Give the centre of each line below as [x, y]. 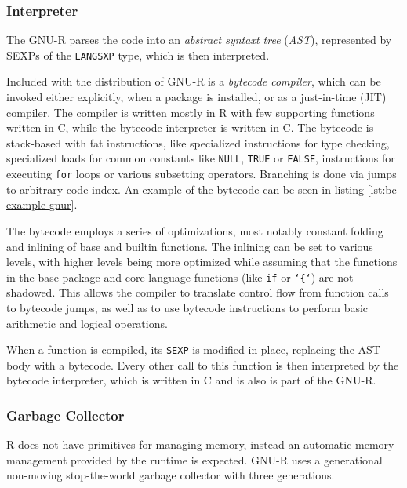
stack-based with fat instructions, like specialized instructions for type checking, [198, 142]
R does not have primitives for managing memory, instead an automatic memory [200, 444]
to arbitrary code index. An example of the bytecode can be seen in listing [185, 189]
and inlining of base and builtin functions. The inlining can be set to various [190, 246]
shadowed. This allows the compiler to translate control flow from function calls [198, 292]
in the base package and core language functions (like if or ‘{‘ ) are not [180, 277]
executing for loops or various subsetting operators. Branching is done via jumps [202, 174]
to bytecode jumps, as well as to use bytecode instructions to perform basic [187, 307]
